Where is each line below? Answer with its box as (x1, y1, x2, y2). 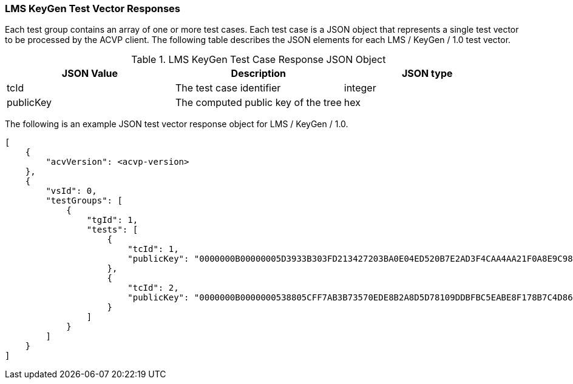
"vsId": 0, (46, 186, 97, 196)
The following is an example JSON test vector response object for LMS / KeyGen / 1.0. (5, 119, 348, 130)
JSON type (401, 67, 453, 80)
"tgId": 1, (86, 215, 138, 225)
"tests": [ (86, 225, 138, 235)
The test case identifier (175, 82, 281, 94)
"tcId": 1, (127, 244, 179, 254)
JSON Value (61, 67, 118, 80)
